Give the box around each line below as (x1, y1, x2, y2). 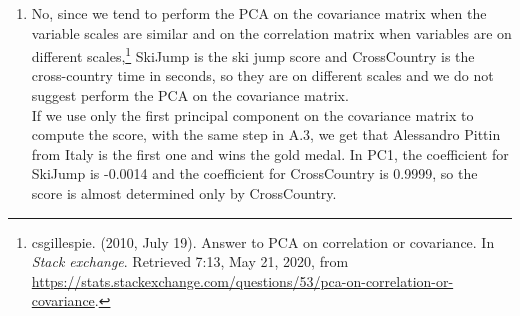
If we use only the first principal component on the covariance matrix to (31, 104, 474, 125)
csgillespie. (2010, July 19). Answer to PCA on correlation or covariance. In (31, 231, 495, 252)
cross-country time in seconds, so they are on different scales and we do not (31, 65, 494, 86)
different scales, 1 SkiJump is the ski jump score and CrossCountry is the (31, 43, 475, 66)
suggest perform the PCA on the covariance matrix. (31, 85, 349, 106)
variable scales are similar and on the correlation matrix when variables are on (31, 22, 512, 43)
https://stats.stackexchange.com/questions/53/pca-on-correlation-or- (31, 270, 454, 291)
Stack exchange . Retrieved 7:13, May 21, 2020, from (31, 251, 349, 272)
